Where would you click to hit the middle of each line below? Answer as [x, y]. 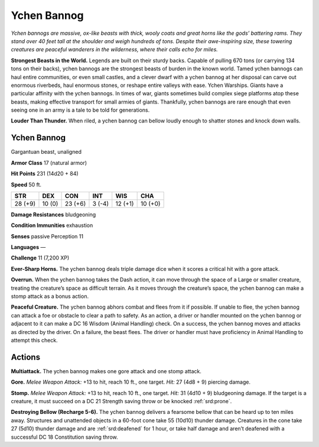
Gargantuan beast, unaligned [46, 152]
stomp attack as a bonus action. [50, 296]
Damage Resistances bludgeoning [53, 214]
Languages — [28, 247]
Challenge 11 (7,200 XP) [40, 258]
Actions [26, 357]
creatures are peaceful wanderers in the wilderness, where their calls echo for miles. [114, 50]
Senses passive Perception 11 [47, 236]
